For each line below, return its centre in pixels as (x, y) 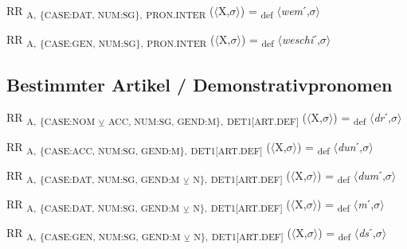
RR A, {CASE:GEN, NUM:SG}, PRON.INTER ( (111, 40)
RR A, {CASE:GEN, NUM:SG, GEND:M (94, 233)
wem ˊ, (295, 10)
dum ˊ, (372, 175)
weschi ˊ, (301, 39)
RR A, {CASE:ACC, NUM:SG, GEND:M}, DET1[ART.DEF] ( (139, 147)
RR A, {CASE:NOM (51, 119)
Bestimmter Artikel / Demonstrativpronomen (200, 84)
